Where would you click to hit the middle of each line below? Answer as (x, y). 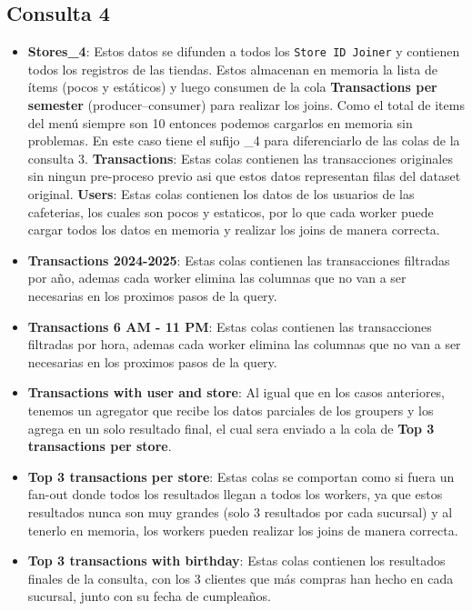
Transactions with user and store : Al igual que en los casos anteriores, (236, 392)
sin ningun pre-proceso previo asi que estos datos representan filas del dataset (244, 176)
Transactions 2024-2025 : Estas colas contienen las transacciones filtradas (239, 260)
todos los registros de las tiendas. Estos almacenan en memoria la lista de (232, 69)
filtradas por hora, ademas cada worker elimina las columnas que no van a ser (244, 344)
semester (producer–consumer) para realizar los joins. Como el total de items (246, 105)
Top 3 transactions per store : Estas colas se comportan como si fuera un (241, 476)
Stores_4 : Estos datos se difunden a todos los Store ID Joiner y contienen (244, 51)
